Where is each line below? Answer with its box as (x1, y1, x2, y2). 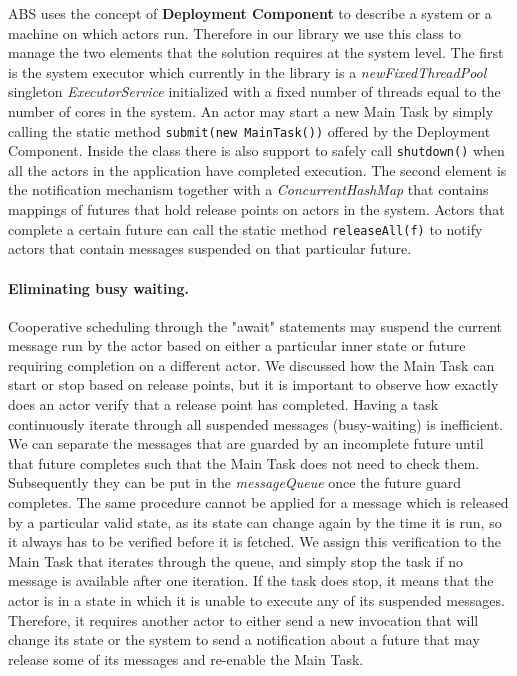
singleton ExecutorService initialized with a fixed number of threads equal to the (8, 81, 501, 102)
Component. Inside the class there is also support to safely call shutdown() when (8, 140, 505, 161)
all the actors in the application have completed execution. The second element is (8, 159, 507, 180)
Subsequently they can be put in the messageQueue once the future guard (8, 472, 462, 493)
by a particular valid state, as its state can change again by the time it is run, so (8, 511, 502, 532)
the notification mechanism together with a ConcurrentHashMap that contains (8, 179, 489, 200)
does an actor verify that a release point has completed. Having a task (8, 394, 439, 415)
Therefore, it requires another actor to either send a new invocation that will (8, 609, 479, 630)
